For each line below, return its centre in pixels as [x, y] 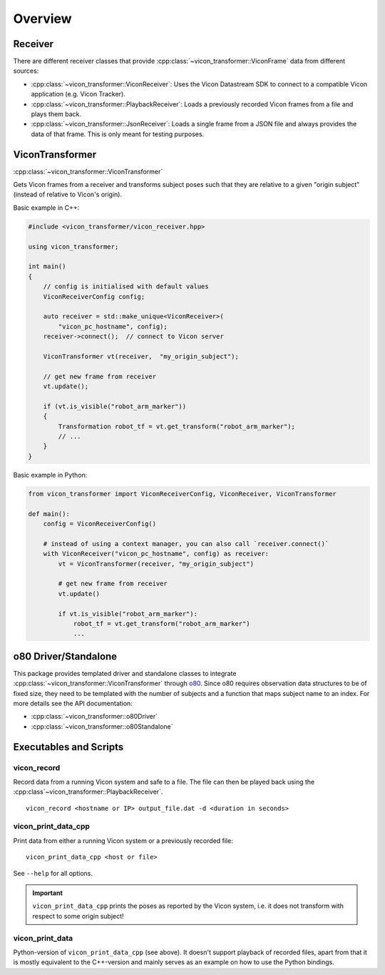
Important [48, 893]
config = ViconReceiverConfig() [100, 524]
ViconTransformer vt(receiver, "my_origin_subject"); [141, 356]
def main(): [49, 514]
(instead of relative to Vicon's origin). [68, 195]
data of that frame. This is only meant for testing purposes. [118, 134]
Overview [42, 19]
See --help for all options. [53, 873]
